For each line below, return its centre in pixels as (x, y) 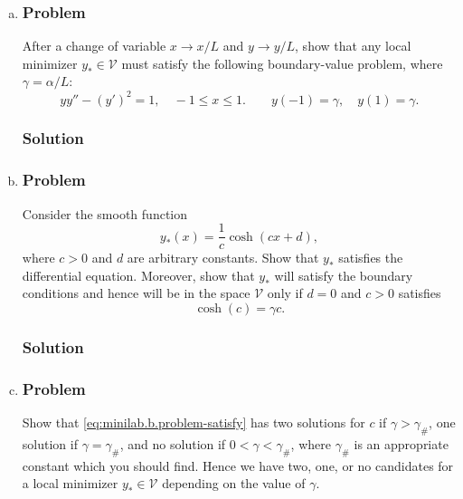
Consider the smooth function (105, 213)
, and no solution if (173, 443)
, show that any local (353, 46)
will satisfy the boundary (344, 275)
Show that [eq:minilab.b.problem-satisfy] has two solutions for (194, 422)
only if (285, 293)
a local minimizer (70, 483)
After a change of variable (94, 46)
